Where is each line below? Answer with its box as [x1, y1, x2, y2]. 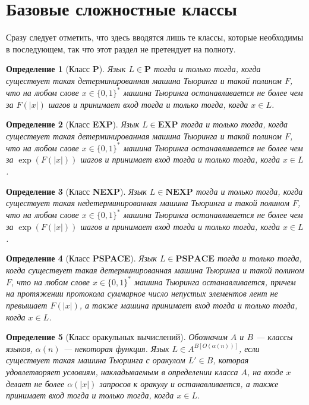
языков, [6, 342, 33, 354]
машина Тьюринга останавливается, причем [134, 275, 296, 288]
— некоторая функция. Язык [63, 342, 169, 354]
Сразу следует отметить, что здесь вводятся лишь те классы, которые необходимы [6, 31, 304, 43]
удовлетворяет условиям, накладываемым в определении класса [6, 365, 238, 378]
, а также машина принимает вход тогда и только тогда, [79, 299, 298, 311]
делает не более [6, 377, 65, 390]
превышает [6, 299, 48, 311]
